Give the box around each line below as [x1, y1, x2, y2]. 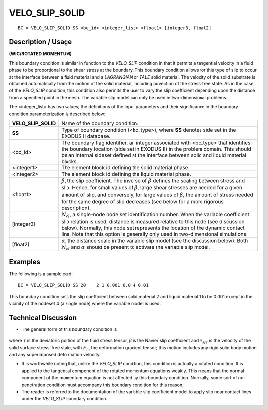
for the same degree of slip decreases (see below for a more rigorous [61, 198, 224, 205]
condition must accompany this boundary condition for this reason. [46, 382, 184, 388]
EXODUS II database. [61, 132, 111, 139]
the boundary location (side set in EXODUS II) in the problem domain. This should [61, 145, 252, 152]
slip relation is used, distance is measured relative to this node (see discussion [61, 218, 245, 225]
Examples [9, 257, 41, 266]
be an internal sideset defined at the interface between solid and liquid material [61, 152, 247, 159]
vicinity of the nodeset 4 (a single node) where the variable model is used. [9, 301, 161, 306]
